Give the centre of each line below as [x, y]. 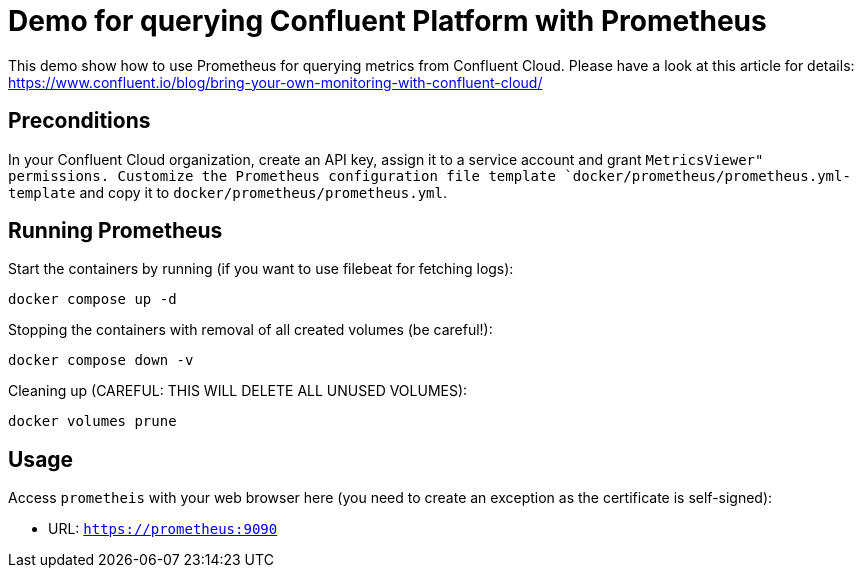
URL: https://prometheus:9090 [163, 529]
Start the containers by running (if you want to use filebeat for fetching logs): [261, 269]
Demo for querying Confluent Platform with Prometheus [387, 21]
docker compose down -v [101, 360]
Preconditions [79, 121]
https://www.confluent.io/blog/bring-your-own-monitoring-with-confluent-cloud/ [275, 82]
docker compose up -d [92, 299]
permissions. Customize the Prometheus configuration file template [282, 175]
